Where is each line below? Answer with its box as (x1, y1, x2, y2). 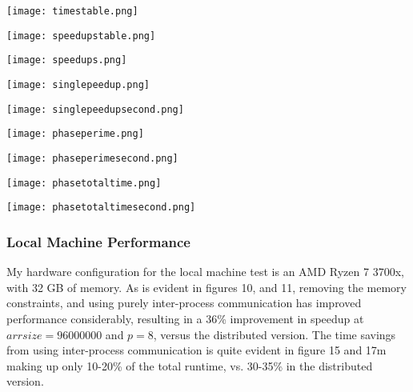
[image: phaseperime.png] (6, 128, 144, 140)
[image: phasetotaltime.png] (6, 177, 162, 189)
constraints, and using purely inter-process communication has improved (6, 294, 362, 311)
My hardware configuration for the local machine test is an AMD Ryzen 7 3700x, (6, 263, 404, 280)
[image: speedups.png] (6, 54, 127, 66)
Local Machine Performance (6, 231, 190, 251)
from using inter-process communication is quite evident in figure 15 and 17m (6, 342, 387, 358)
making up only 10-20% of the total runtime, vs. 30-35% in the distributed (6, 357, 373, 374)
